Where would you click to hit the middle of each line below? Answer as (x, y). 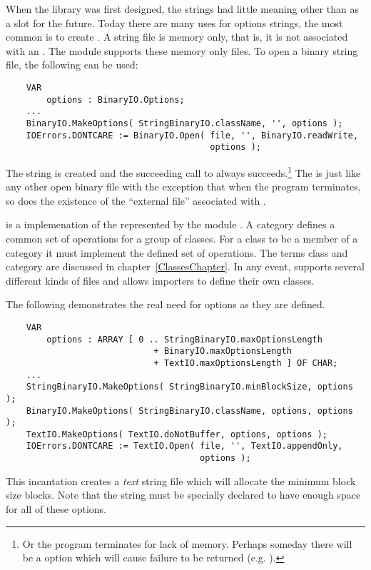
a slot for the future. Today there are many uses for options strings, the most (174, 22)
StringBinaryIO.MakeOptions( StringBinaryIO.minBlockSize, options (189, 387)
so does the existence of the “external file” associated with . (136, 200)
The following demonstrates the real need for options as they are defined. (166, 304)
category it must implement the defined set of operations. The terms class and (177, 252)
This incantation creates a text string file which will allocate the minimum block (181, 480)
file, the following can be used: (72, 65)
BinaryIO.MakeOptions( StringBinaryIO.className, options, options (189, 411)
